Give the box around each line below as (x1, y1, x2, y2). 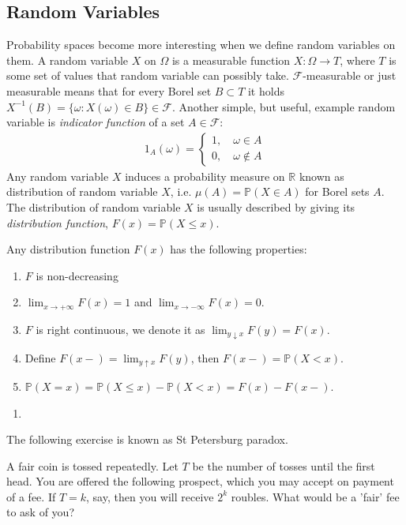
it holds (247, 82, 284, 99)
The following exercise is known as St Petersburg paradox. (6, 431, 288, 448)
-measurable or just (303, 67, 397, 84)
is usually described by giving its (197, 198, 355, 215)
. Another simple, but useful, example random (171, 98, 396, 114)
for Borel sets (305, 183, 370, 200)
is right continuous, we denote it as (36, 321, 205, 337)
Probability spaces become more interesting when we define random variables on (6, 36, 396, 53)
